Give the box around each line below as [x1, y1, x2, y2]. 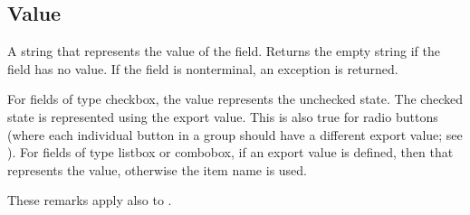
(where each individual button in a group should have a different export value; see [7, 125, 463, 144]
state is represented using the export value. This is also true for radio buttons [7, 107, 438, 126]
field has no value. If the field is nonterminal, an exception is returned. [7, 59, 398, 78]
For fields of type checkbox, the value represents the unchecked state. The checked [7, 89, 463, 108]
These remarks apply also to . [7, 191, 172, 210]
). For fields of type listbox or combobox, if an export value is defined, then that [7, 143, 454, 162]
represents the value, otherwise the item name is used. [7, 160, 308, 179]
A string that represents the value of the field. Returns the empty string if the [7, 42, 440, 61]
